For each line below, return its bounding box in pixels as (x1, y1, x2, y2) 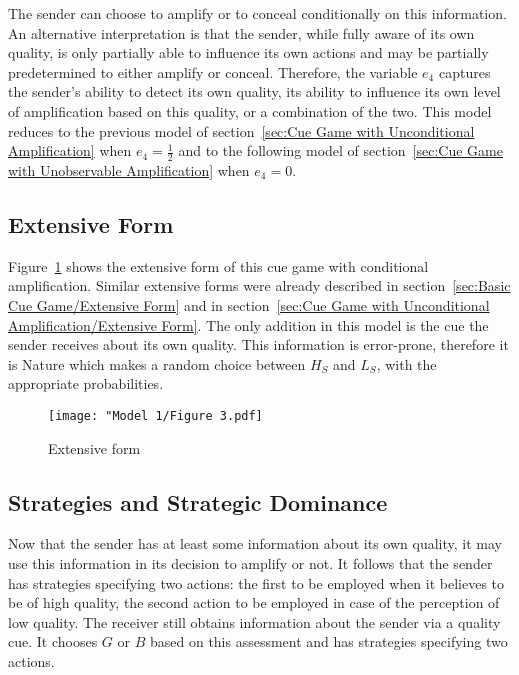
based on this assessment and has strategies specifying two (149, 631, 508, 652)
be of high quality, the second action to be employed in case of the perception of (8, 592, 500, 613)
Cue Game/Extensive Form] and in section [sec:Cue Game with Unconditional (8, 294, 490, 315)
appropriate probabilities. (8, 373, 164, 394)
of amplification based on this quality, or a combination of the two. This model (8, 100, 492, 121)
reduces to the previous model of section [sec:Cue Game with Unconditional (8, 120, 475, 141)
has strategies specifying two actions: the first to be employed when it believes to (8, 572, 505, 593)
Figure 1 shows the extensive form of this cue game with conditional (8, 255, 429, 276)
